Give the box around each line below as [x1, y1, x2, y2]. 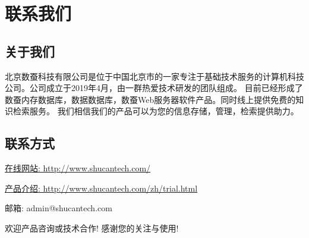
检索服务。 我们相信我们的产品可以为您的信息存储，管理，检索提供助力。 [12, 105, 299, 117]
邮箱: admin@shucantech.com [5, 202, 112, 214]
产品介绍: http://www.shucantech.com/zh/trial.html [5, 181, 198, 194]
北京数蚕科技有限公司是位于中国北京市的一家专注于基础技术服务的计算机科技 [5, 70, 304, 82]
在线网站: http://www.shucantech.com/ [5, 162, 151, 174]
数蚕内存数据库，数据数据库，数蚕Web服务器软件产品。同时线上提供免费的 [5, 93, 296, 105]
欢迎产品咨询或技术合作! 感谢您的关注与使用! [5, 221, 179, 234]
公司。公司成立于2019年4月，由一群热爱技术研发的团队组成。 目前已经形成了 [5, 82, 303, 94]
